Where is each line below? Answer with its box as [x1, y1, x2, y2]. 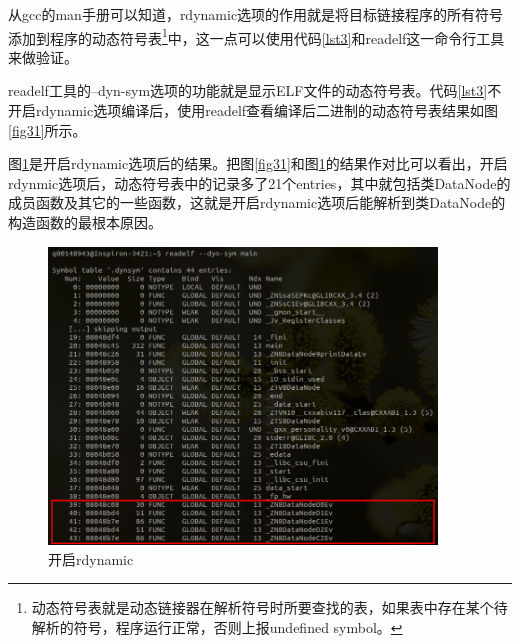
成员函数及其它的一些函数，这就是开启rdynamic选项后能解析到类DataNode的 [8, 192, 506, 213]
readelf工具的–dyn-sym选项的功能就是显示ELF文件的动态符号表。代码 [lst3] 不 [8, 80, 502, 101]
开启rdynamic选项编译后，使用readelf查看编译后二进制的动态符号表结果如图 [8, 100, 499, 121]
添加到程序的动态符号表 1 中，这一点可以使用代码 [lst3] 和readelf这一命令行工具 [8, 24, 505, 48]
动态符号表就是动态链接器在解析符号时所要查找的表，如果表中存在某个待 [31, 597, 508, 618]
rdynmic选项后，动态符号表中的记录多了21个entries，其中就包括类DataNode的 [8, 172, 511, 193]
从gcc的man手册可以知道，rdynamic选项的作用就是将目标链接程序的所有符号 [8, 4, 504, 24]
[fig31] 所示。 [8, 119, 87, 140]
